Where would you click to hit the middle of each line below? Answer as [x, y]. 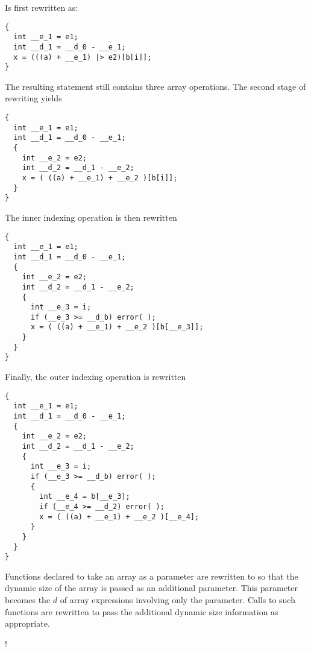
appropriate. [27, 623]
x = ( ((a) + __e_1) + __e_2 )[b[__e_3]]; [117, 327]
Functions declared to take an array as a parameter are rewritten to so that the [152, 576]
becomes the [28, 600]
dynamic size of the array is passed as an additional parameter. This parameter [152, 588]
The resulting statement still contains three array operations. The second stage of [155, 86]
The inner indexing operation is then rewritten [91, 217]
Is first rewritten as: [42, 7]
